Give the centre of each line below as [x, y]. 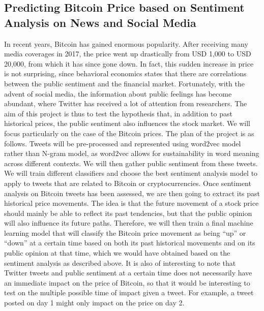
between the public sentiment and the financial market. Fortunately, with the [124, 83]
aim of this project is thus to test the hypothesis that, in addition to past [118, 113]
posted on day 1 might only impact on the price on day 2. [94, 303]
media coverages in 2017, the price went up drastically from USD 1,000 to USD [128, 54]
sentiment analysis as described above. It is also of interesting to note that [120, 262]
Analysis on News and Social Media [100, 22]
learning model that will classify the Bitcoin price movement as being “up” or [125, 232]
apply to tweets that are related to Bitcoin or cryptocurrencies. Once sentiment [128, 183]
